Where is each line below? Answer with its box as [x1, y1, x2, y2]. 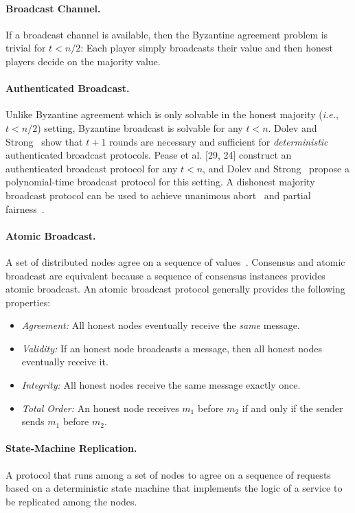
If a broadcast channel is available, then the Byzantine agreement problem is [5, 27, 328, 41]
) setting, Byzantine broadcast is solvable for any [37, 120, 243, 135]
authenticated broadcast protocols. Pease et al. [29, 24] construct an [5, 148, 292, 162]
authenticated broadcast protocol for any [5, 161, 178, 175]
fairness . [5, 201, 45, 216]
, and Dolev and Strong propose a [203, 161, 350, 175]
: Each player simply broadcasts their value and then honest [80, 41, 333, 55]
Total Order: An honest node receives [21, 400, 179, 415]
